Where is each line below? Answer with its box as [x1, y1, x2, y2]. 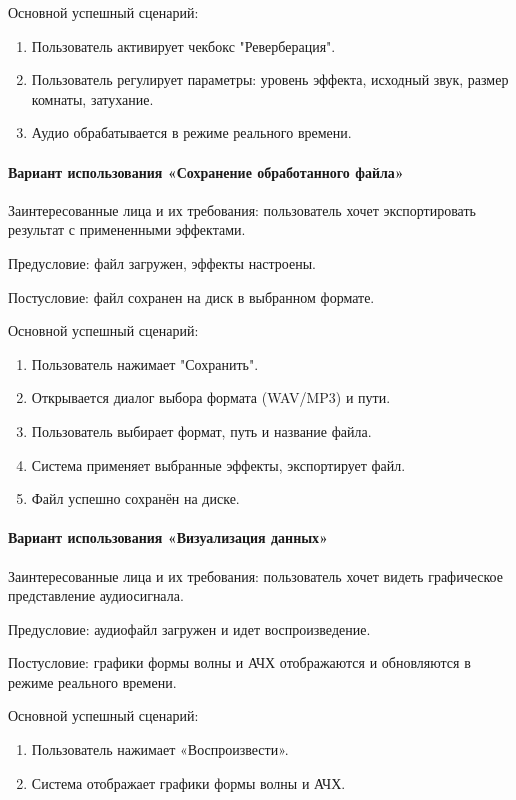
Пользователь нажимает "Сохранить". [31, 353, 259, 374]
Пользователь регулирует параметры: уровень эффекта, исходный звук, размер [31, 69, 509, 90]
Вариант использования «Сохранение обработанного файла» [8, 161, 404, 182]
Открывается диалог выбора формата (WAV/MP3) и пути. [31, 387, 391, 408]
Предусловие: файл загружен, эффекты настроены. [8, 252, 317, 273]
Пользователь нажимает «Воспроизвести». [31, 739, 289, 760]
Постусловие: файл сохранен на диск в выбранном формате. [8, 286, 375, 307]
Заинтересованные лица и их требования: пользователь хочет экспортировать [8, 199, 476, 220]
